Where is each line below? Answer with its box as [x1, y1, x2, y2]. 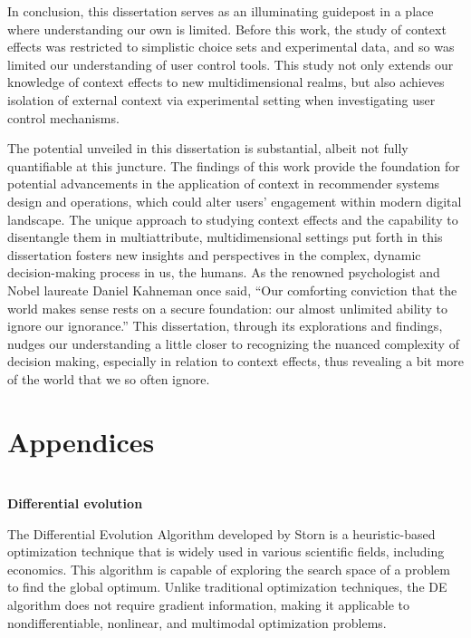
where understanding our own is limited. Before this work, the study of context [7, 19, 447, 38]
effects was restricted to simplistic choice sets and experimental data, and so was [7, 37, 455, 56]
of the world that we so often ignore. [7, 369, 210, 388]
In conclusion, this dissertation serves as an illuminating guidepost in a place [7, 2, 434, 20]
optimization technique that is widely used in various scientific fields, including [7, 542, 445, 561]
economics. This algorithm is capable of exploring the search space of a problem [7, 559, 450, 578]
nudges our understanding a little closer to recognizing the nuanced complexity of [7, 333, 459, 353]
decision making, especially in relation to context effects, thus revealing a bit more [7, 352, 464, 371]
